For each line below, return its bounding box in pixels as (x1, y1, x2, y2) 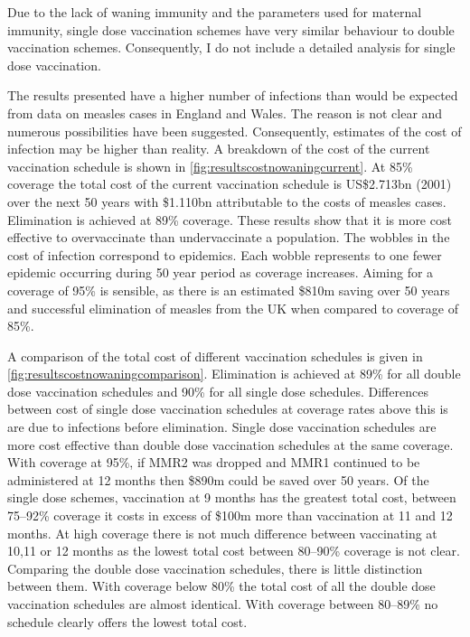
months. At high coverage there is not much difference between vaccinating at (7, 523, 437, 542)
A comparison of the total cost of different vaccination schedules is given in (7, 346, 423, 365)
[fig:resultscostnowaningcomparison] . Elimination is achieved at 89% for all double (7, 364, 461, 383)
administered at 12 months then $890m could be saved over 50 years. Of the (7, 470, 429, 489)
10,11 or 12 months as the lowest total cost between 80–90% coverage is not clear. (7, 541, 460, 560)
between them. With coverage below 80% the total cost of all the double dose (7, 576, 436, 595)
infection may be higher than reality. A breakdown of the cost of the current (7, 139, 430, 158)
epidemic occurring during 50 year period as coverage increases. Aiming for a (7, 263, 434, 282)
